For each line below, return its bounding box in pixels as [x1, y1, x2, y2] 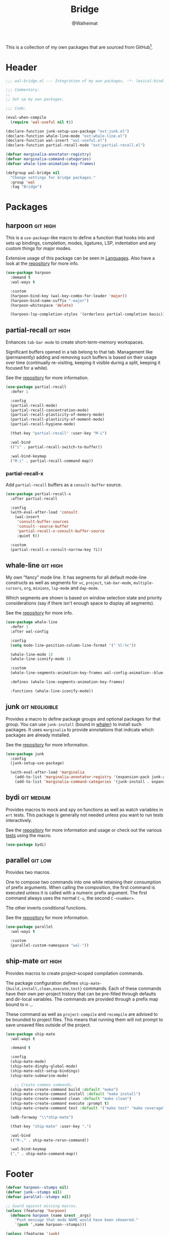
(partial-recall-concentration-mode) [10, 407, 89, 413]
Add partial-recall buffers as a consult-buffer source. [6, 482, 122, 488]
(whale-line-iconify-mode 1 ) [10, 656, 71, 662]
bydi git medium [6, 793, 51, 802]
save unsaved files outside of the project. [6, 1021, 91, 1028]
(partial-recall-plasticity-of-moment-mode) [10, 417, 105, 422]
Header [6, 61, 37, 73]
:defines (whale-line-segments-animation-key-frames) [10, 679, 125, 684]
